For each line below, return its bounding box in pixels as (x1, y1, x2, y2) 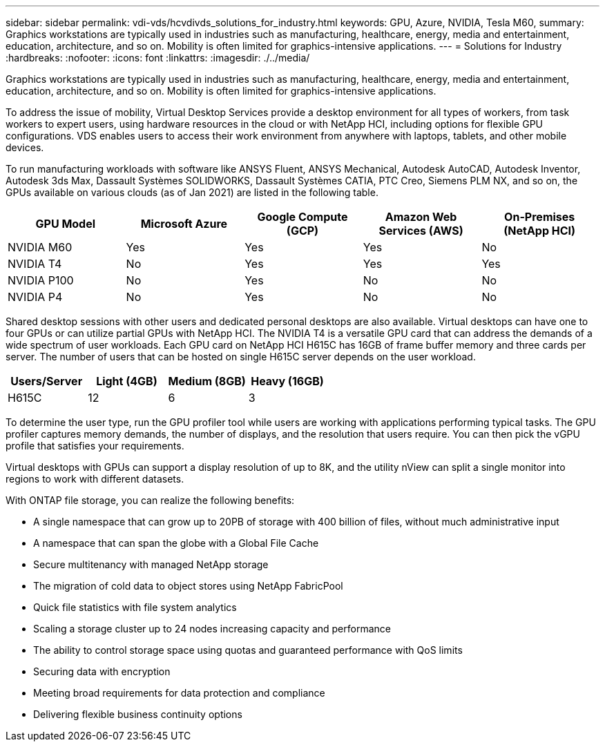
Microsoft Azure (140, 217, 228, 231)
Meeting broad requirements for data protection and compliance (33, 687, 325, 699)
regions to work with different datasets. (6, 473, 184, 485)
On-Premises (504, 210, 575, 224)
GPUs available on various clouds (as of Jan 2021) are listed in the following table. (6, 186, 378, 198)
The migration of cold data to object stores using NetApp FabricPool (33, 580, 343, 592)
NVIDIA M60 (8, 240, 73, 254)
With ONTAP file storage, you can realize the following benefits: (6, 494, 295, 506)
